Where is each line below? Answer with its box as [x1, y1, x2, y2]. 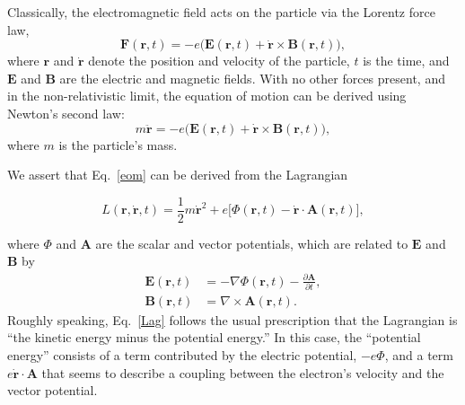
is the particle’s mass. [58, 135, 178, 154]
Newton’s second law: [7, 103, 125, 122]
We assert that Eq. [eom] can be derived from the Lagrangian [7, 165, 348, 184]
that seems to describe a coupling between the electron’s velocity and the [41, 363, 444, 382]
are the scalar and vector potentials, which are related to [95, 233, 408, 252]
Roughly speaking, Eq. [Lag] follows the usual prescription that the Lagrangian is [7, 310, 458, 329]
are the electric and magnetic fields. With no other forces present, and [59, 68, 445, 87]
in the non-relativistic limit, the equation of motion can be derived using [7, 86, 407, 105]
